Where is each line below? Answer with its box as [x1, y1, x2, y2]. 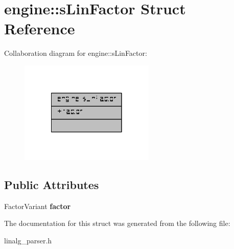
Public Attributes [4, 176, 99, 192]
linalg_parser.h [4, 235, 52, 245]
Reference [4, 18, 75, 39]
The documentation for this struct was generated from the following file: [4, 218, 230, 229]
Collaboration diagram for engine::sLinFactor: [4, 48, 147, 58]
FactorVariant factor [4, 200, 71, 211]
